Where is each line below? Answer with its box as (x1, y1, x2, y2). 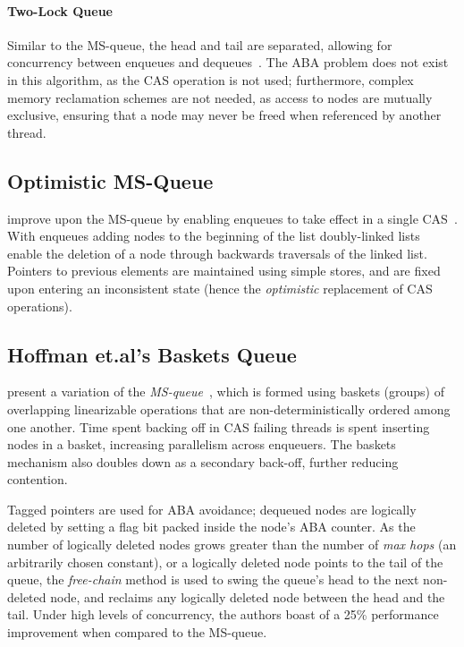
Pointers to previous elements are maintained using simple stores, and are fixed (7, 261, 441, 280)
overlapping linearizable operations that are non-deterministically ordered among (7, 399, 451, 418)
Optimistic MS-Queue (7, 166, 214, 194)
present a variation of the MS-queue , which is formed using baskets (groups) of (7, 382, 444, 401)
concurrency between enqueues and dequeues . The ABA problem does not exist (7, 53, 449, 72)
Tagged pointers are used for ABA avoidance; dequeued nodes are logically (7, 499, 417, 518)
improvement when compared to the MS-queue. (7, 623, 267, 642)
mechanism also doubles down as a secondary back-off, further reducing (7, 452, 399, 471)
